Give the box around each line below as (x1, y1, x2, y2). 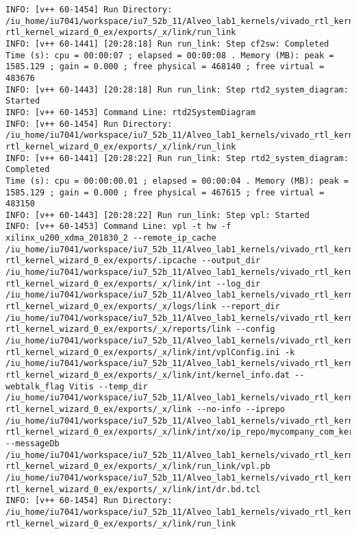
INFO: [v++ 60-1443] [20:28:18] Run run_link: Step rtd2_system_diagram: (5, 84, 349, 95)
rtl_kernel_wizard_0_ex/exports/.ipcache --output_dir (5, 256, 261, 266)
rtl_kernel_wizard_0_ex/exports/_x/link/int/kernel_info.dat (5, 370, 290, 380)
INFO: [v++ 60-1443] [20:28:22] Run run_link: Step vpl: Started (5, 210, 309, 220)
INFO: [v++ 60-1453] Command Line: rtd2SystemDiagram (5, 107, 256, 117)
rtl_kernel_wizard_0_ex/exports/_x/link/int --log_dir (5, 278, 261, 289)
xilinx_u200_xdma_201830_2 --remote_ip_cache (5, 233, 216, 243)
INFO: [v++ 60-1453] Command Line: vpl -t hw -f (5, 221, 231, 232)
